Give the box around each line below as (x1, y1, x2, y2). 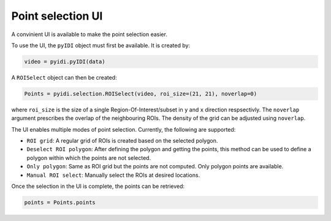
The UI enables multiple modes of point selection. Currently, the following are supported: (11, 125, 236, 133)
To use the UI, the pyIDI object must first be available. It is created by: (11, 42, 190, 49)
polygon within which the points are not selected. (26, 154, 151, 162)
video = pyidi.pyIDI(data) (24, 58, 105, 65)
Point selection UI (11, 9, 103, 23)
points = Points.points (24, 199, 96, 206)
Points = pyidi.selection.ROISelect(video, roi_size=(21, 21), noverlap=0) (24, 90, 257, 97)
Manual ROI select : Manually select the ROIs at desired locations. (26, 171, 200, 179)
